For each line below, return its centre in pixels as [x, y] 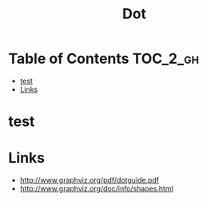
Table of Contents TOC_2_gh [104, 59]
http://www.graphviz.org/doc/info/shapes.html [96, 189]
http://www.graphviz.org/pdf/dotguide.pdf [90, 180]
